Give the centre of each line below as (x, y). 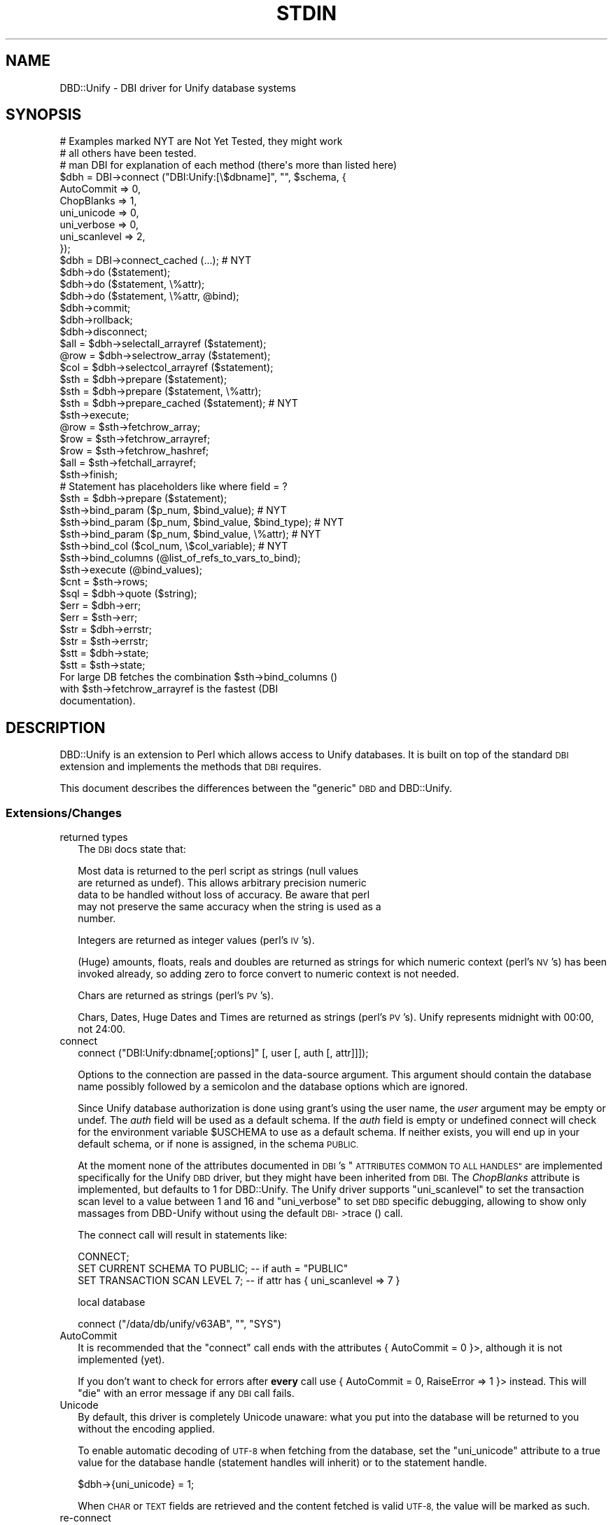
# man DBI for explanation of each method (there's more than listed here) (228, 165)
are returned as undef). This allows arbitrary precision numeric (222, 883)
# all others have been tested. (128, 153)
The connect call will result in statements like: (183, 1235)
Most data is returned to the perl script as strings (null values (218, 871)
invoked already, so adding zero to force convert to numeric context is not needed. (268, 974)
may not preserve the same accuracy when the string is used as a (230, 907)
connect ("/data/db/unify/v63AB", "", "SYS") (179, 1324)
